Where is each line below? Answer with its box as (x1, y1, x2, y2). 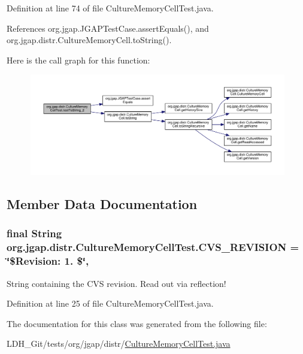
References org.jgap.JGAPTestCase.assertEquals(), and (7, 22, 209, 34)
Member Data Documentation (7, 195, 198, 213)
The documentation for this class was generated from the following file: (7, 317, 267, 329)
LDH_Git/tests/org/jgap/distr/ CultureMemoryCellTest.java (7, 337, 231, 350)
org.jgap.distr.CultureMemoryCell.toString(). (7, 34, 172, 46)
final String (7, 226, 62, 241)
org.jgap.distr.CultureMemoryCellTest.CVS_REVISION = (7, 240, 299, 255)
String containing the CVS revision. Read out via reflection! (7, 277, 226, 289)
